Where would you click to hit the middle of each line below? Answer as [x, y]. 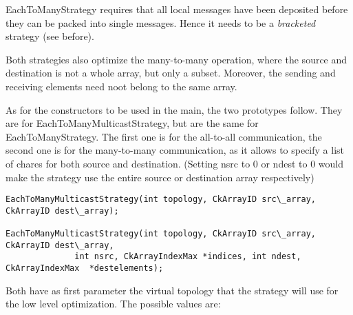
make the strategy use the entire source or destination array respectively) [160, 177]
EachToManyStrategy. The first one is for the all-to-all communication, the [164, 136]
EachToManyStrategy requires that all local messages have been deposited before [177, 9]
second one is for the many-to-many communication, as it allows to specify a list [175, 150]
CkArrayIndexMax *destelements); [85, 268]
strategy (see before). [50, 36]
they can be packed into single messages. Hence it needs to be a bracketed [161, 22]
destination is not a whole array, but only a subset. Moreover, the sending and [171, 73]
